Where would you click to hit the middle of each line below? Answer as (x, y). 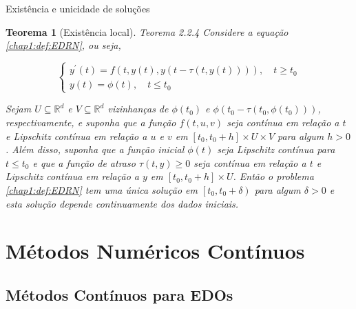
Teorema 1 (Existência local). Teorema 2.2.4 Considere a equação (147, 31)
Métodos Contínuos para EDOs (119, 294)
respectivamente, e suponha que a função (91, 122)
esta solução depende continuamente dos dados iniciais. (122, 203)
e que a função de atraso (84, 162)
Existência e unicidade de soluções (78, 8)
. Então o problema (273, 176)
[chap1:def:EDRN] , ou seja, (63, 45)
